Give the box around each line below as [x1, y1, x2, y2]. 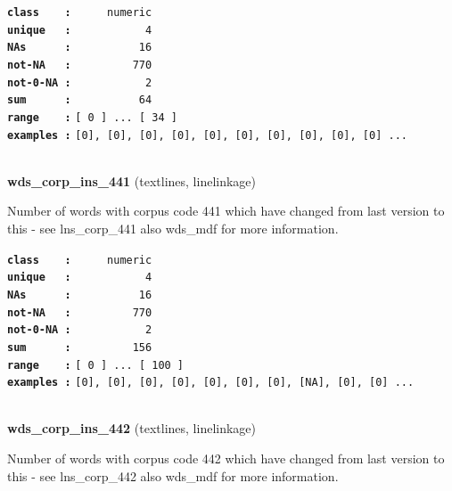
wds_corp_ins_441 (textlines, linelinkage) [7, 171, 257, 190]
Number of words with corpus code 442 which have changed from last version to [7, 449, 445, 468]
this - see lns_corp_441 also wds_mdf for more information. [7, 219, 339, 238]
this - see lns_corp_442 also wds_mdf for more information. [7, 466, 339, 485]
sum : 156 [7, 340, 152, 354]
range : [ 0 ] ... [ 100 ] [7, 358, 185, 372]
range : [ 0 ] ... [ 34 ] [7, 110, 177, 124]
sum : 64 [7, 94, 152, 107]
